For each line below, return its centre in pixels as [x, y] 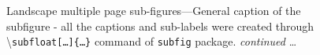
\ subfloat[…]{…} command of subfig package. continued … [152, 41]
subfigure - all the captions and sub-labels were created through [160, 26]
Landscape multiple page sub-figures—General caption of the [154, 11]
